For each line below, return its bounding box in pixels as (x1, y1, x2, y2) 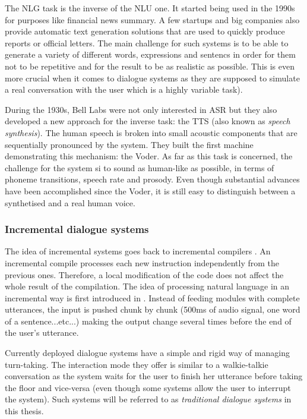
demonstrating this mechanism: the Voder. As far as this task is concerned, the (5, 150, 293, 162)
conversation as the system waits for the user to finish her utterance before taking (5, 370, 303, 382)
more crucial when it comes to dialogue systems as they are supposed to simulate (5, 71, 300, 84)
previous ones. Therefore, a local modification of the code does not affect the (5, 268, 284, 281)
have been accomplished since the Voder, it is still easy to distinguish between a (5, 184, 296, 197)
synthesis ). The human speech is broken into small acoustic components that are (5, 126, 297, 138)
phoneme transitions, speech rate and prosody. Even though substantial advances (5, 173, 300, 185)
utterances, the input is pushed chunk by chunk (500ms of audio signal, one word (5, 303, 300, 316)
